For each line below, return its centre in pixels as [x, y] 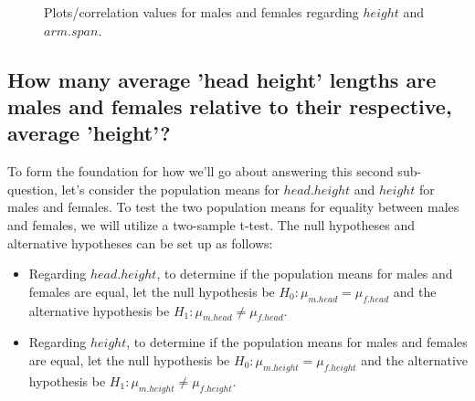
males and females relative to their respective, [230, 106]
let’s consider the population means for [170, 189]
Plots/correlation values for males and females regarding [201, 12]
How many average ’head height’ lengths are [222, 79]
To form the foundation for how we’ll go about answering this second [201, 171]
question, [32, 189]
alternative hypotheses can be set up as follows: [140, 243]
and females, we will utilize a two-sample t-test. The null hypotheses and [211, 224]
